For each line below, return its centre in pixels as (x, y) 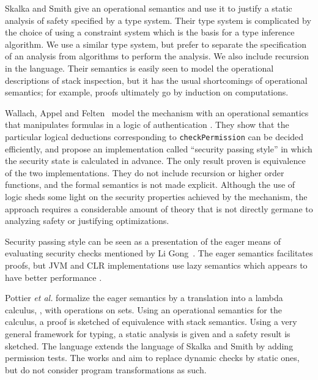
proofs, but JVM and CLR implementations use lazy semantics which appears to (156, 265)
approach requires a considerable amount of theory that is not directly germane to (159, 208)
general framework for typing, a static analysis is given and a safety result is (148, 333)
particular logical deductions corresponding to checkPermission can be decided (154, 136)
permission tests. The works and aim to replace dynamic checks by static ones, (152, 358)
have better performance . (54, 277)
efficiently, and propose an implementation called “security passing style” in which (159, 148)
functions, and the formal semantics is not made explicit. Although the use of (150, 184)
